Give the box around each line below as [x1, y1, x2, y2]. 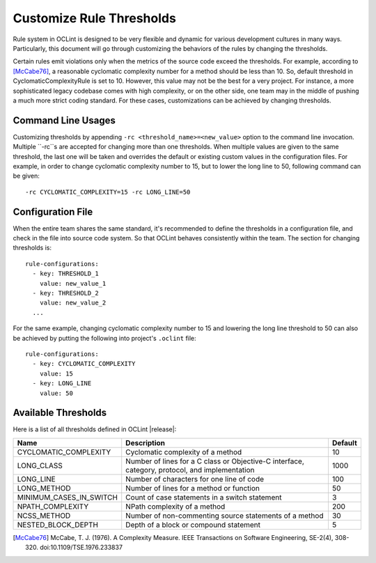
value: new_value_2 [39, 299, 107, 307]
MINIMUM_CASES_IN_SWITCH [17, 492, 118, 502]
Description [125, 438, 166, 447]
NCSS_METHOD [17, 511, 71, 520]
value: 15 [39, 369, 73, 378]
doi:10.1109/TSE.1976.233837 [39, 543, 123, 552]
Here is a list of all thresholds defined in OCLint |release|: [13, 425, 177, 433]
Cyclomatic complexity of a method [125, 447, 242, 456]
